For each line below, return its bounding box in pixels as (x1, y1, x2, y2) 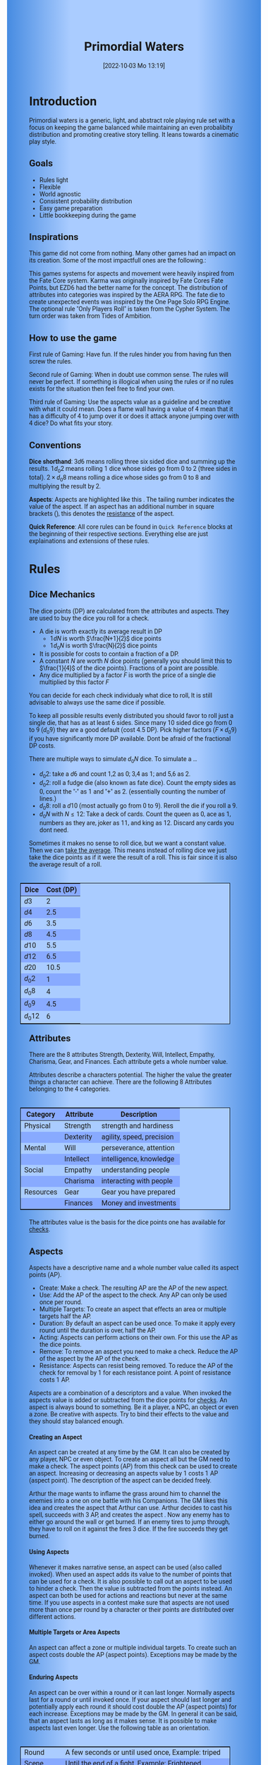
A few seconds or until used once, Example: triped (65, 1747, 221, 1757)
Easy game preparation (39, 204, 103, 212)
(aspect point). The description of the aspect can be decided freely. (29, 1476, 212, 1485)
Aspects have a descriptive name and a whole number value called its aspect (29, 1264, 239, 1272)
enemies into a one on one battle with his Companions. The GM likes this (29, 1497, 229, 1505)
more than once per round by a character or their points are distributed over (29, 1605, 234, 1613)
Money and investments (101, 1199, 176, 1208)
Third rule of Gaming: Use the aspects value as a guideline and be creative (29, 398, 231, 406)
